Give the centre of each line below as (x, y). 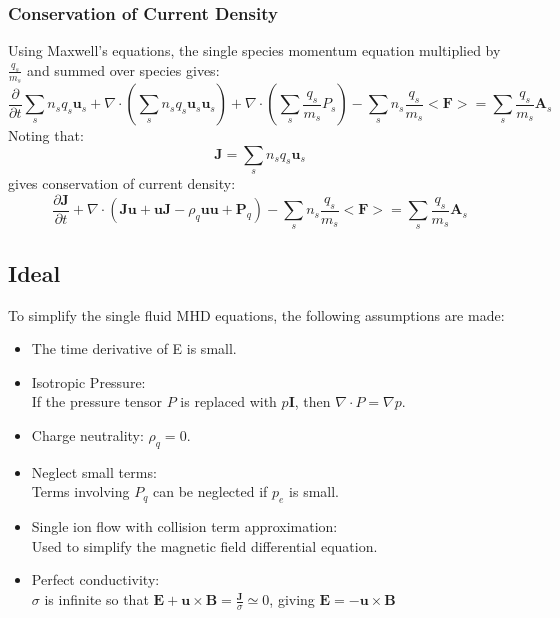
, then (312, 401)
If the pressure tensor (97, 401)
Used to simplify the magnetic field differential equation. (204, 545)
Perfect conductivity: (95, 579)
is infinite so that (96, 599)
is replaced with (228, 401)
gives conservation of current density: (122, 183)
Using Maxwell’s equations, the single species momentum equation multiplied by (254, 50)
